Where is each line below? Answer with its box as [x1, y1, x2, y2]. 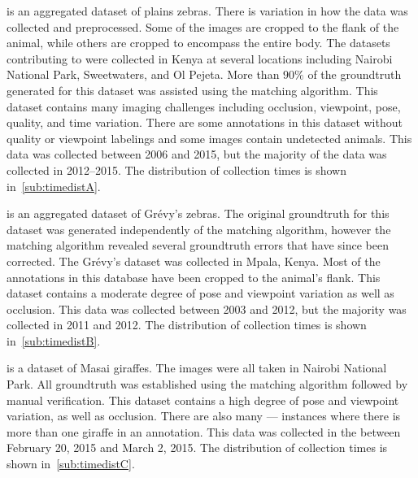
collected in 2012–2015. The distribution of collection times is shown [7, 161, 346, 178]
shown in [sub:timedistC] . [7, 455, 135, 472]
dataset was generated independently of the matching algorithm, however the [7, 220, 391, 237]
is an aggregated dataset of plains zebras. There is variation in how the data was [7, 2, 408, 19]
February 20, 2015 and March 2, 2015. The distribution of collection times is [7, 439, 388, 456]
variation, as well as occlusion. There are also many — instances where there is [7, 407, 401, 424]
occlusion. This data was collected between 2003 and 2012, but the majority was [7, 300, 407, 317]
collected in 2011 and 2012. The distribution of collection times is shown [7, 316, 367, 333]
